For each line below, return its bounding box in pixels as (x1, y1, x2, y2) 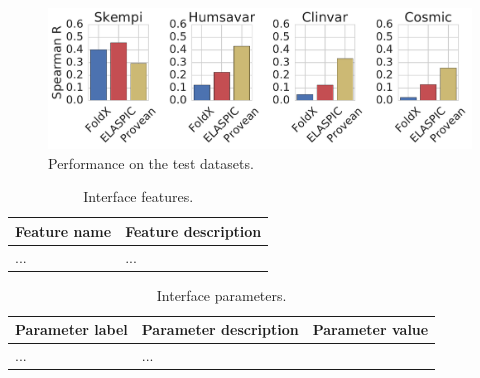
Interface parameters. (156, 284, 287, 305)
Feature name (15, 220, 112, 241)
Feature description (125, 220, 262, 241)
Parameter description (141, 319, 299, 340)
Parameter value (312, 319, 429, 340)
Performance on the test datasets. (48, 152, 254, 173)
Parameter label (15, 319, 128, 340)
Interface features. (83, 186, 194, 207)
